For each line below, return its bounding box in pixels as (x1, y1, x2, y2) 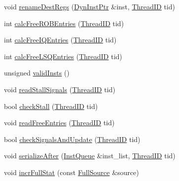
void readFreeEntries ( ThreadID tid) (4, 117, 115, 128)
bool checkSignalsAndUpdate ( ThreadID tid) (4, 134, 140, 144)
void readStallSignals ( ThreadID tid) (4, 84, 116, 94)
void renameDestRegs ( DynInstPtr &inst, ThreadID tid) (4, 1, 175, 11)
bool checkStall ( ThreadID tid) (4, 101, 98, 111)
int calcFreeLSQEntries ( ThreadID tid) (4, 51, 123, 61)
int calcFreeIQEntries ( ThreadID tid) (4, 35, 117, 45)
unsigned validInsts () (4, 68, 70, 78)
